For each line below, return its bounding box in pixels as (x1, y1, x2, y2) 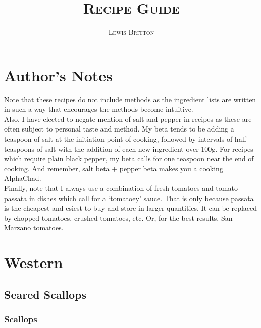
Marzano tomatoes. (4, 222, 64, 233)
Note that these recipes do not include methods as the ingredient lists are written (4, 94, 256, 104)
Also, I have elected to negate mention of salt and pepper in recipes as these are (4, 113, 252, 124)
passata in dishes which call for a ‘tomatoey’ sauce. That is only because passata (4, 192, 254, 203)
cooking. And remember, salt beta (4, 163, 110, 173)
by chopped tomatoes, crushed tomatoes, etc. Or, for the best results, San (4, 212, 233, 223)
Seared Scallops (4, 286, 87, 302)
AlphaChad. (4, 173, 41, 183)
